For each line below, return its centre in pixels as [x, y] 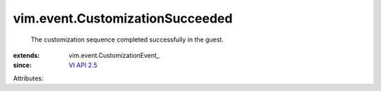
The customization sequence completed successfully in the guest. [127, 40]
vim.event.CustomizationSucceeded [123, 18]
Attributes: [28, 78]
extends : [26, 55]
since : [22, 65]
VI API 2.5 [83, 65]
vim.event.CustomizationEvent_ [114, 55]
